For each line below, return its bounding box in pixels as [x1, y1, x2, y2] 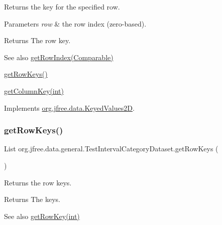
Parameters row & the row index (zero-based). [4, 18, 147, 29]
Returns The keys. [4, 194, 60, 204]
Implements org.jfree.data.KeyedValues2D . [4, 102, 135, 113]
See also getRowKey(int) [4, 210, 80, 221]
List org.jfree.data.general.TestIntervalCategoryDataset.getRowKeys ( [4, 143, 218, 154]
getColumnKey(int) [4, 85, 64, 96]
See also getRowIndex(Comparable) [4, 52, 114, 62]
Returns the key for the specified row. [4, 2, 120, 12]
